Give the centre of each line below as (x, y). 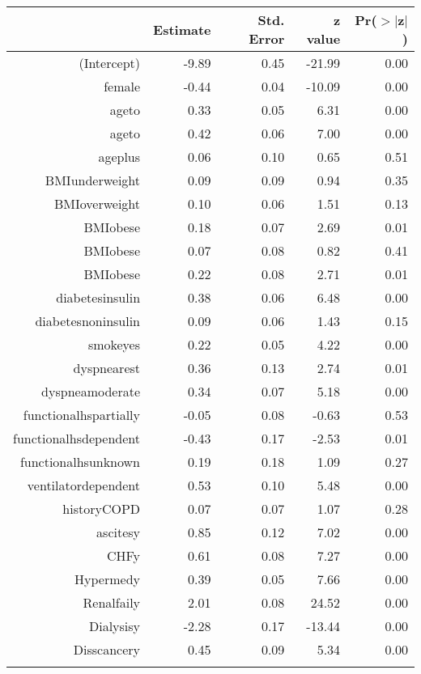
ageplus (119, 157)
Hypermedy (108, 579)
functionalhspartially (82, 415)
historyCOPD (102, 509)
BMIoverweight (97, 203)
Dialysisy (115, 626)
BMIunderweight (93, 180)
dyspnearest (107, 368)
